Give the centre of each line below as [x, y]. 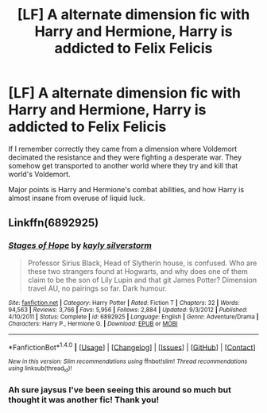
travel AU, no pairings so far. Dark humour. [97, 288]
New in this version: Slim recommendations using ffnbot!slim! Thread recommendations [128, 362]
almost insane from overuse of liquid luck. [77, 198]
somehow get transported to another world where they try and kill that [123, 165]
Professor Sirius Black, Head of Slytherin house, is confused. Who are [142, 263]
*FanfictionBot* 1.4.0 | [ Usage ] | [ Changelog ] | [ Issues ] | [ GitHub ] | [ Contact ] [132, 346]
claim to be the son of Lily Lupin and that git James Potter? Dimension [142, 280]
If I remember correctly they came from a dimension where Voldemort [123, 149]
